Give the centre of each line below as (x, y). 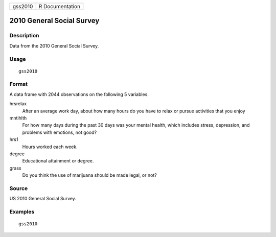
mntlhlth (18, 118)
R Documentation (60, 6)
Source (19, 188)
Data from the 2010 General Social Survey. (54, 45)
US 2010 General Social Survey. (43, 199)
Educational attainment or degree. (58, 161)
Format (19, 84)
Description (24, 36)
